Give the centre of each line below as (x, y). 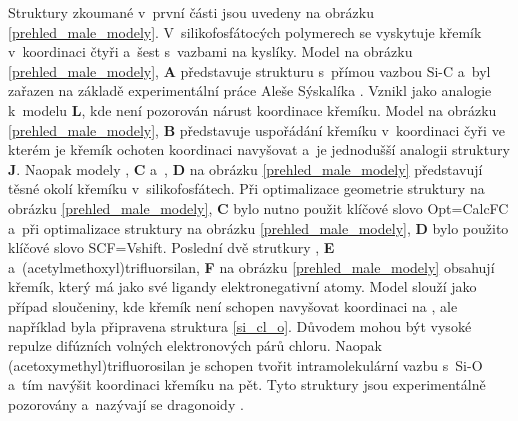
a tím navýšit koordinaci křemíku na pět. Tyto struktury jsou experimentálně (247, 384)
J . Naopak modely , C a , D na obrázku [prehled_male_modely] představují (245, 168)
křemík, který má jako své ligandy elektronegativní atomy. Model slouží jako (242, 286)
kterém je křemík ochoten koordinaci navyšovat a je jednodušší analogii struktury (259, 149)
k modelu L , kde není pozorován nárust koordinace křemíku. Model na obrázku (252, 109)
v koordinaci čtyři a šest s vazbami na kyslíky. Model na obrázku (210, 51)
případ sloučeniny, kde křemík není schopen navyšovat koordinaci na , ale (233, 305)
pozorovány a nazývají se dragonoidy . (126, 403)
